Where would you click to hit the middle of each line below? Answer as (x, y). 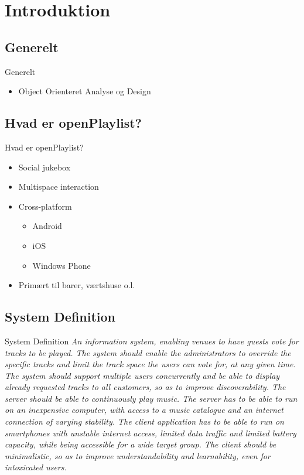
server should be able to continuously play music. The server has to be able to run (151, 398)
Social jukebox (45, 167)
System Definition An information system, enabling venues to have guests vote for (152, 341)
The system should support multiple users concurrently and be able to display (142, 375)
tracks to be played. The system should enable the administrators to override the (148, 352)
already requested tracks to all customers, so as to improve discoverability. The (145, 387)
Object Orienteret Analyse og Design (85, 91)
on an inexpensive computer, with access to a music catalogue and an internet (144, 410)
